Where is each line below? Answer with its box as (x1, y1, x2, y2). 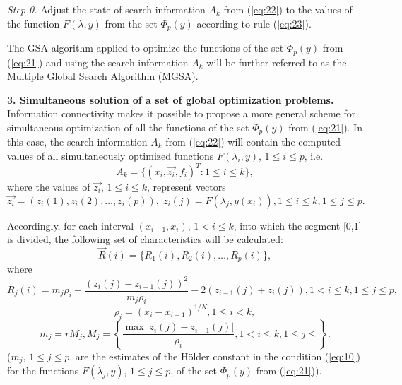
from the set (105, 16, 158, 30)
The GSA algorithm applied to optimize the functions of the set (7, 40, 284, 55)
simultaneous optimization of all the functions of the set (7, 119, 249, 134)
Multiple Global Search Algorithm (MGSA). (7, 69, 199, 83)
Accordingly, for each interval (7, 218, 134, 232)
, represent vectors (146, 179, 226, 194)
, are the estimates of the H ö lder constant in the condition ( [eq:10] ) (69, 348, 361, 363)
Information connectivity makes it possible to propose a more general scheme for (7, 106, 356, 121)
